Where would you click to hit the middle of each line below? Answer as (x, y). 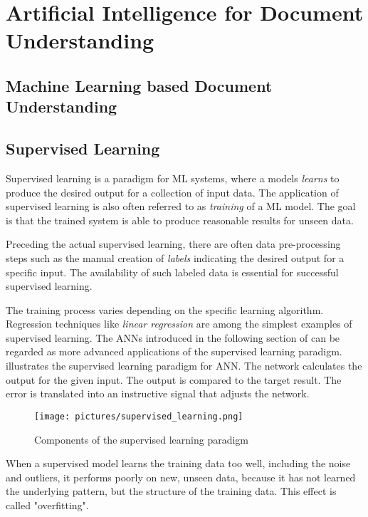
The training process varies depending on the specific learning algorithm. (165, 309)
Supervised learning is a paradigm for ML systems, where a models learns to (173, 178)
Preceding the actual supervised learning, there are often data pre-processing (173, 244)
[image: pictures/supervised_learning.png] (139, 416)
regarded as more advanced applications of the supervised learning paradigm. (174, 351)
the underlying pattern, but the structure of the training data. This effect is (171, 491)
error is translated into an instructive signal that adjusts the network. (158, 393)
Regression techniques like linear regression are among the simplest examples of (179, 324)
